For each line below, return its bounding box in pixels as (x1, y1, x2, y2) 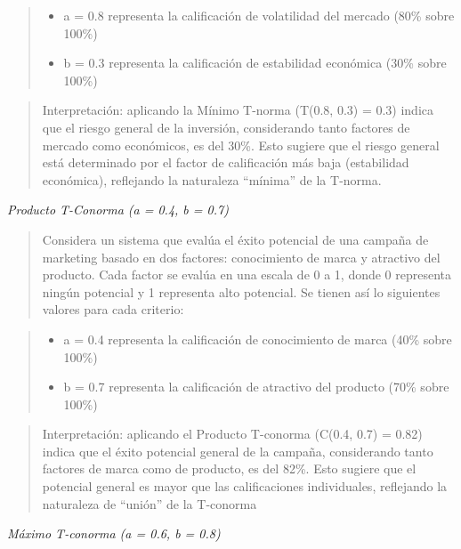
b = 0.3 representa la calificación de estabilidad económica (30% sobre (63, 53, 447, 72)
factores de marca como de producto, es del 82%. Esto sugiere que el (42, 459, 417, 478)
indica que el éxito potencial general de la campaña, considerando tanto (42, 441, 433, 460)
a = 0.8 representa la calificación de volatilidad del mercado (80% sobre (63, 6, 455, 24)
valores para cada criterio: (42, 300, 184, 319)
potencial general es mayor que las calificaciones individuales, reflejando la (42, 477, 448, 496)
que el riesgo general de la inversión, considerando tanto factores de (42, 117, 410, 136)
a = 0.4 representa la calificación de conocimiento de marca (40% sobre (63, 329, 452, 348)
